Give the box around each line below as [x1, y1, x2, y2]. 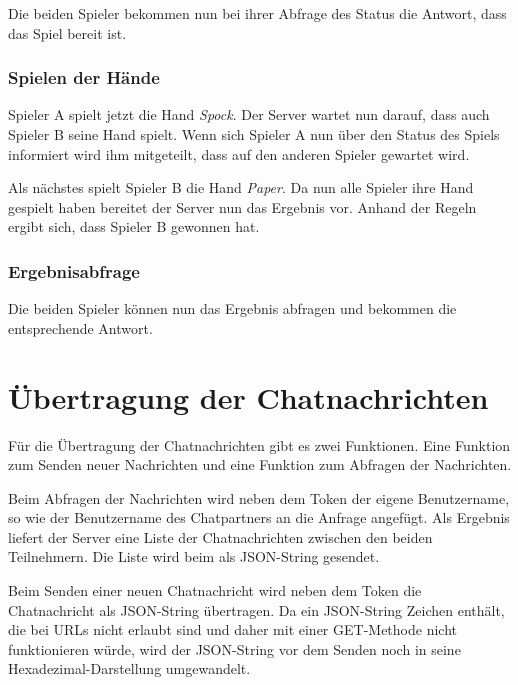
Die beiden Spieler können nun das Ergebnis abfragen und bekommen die [8, 298, 457, 319]
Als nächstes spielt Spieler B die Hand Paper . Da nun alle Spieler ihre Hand [8, 177, 474, 198]
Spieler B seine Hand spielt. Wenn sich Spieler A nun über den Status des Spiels [8, 124, 500, 144]
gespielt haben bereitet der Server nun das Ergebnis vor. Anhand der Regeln [8, 196, 477, 217]
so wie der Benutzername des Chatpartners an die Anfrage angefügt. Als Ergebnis [8, 507, 510, 528]
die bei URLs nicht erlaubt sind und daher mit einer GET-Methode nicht [8, 619, 457, 640]
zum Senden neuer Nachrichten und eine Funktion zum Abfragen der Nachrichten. [8, 454, 512, 475]
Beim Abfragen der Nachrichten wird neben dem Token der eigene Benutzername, [8, 487, 510, 508]
